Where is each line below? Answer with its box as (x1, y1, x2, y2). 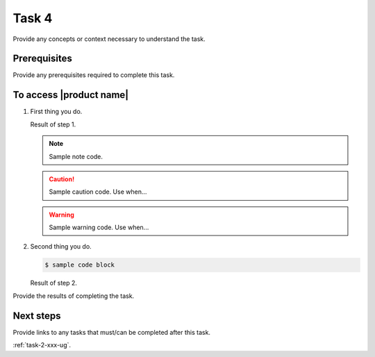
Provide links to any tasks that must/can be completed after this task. (12, 328, 211, 336)
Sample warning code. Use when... (49, 223, 149, 232)
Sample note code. (49, 152, 103, 160)
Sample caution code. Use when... (49, 188, 147, 196)
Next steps (12, 310, 61, 322)
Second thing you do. (30, 242, 92, 251)
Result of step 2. (30, 279, 78, 288)
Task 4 (12, 10, 53, 26)
